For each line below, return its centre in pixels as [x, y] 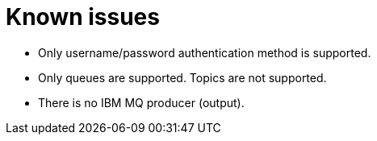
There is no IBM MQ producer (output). [141, 102]
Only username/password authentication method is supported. [205, 52]
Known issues [83, 17]
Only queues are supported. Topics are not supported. [182, 77]
